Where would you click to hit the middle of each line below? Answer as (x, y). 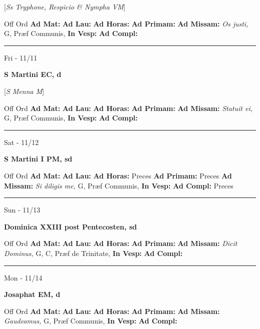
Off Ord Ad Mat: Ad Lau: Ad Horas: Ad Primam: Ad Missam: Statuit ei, (128, 108)
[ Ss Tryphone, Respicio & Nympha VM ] (65, 6)
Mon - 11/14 (23, 277)
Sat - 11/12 (21, 142)
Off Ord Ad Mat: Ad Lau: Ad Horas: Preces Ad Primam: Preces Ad (118, 175)
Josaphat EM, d (32, 294)
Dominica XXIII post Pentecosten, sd (70, 226)
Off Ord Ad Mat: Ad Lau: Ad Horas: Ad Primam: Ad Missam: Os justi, (126, 23)
